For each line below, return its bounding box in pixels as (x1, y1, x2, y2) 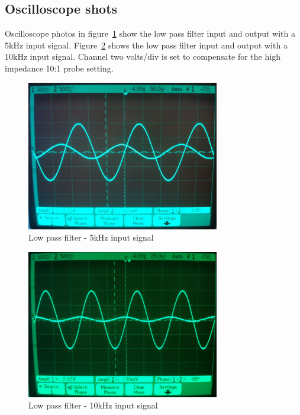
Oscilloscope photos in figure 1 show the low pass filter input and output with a (5, 27, 295, 40)
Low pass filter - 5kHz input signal (28, 231, 154, 244)
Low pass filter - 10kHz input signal (28, 399, 158, 411)
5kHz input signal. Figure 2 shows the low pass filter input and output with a (5, 38, 288, 51)
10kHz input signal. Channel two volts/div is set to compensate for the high (5, 50, 280, 63)
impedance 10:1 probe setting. (5, 61, 114, 74)
